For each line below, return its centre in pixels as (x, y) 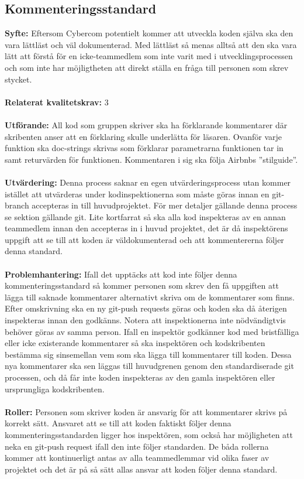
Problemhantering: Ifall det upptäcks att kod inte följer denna (121, 274)
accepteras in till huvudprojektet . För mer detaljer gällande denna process (165, 205)
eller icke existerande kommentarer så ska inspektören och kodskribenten (135, 343)
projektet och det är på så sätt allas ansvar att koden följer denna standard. (141, 469)
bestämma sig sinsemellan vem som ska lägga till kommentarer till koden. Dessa (148, 354)
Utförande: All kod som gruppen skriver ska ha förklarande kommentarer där (146, 124)
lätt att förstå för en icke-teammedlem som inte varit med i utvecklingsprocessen (149, 56)
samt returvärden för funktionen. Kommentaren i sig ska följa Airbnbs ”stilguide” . (151, 159)
